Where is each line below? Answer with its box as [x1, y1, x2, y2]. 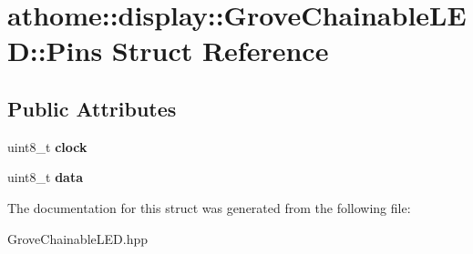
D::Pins [7, 32, 103, 69]
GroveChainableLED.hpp [7, 229, 148, 248]
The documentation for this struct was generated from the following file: [7, 198, 411, 217]
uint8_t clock [7, 137, 87, 156]
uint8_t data [7, 168, 83, 187]
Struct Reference [111, 32, 329, 69]
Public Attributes [7, 94, 177, 122]
